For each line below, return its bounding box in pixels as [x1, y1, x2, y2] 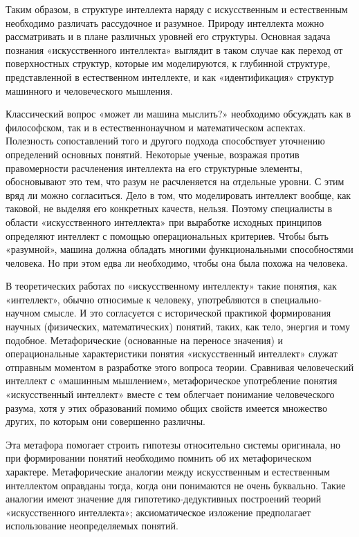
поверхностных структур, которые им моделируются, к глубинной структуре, [6, 56, 331, 70]
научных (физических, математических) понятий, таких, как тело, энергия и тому [6, 319, 350, 334]
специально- [270, 292, 322, 306]
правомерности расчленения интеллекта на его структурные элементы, [6, 160, 303, 175]
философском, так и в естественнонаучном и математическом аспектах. [6, 120, 306, 134]
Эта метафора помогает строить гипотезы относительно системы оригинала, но [6, 437, 341, 451]
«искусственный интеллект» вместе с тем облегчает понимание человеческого [6, 387, 335, 402]
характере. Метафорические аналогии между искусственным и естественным [6, 464, 330, 478]
